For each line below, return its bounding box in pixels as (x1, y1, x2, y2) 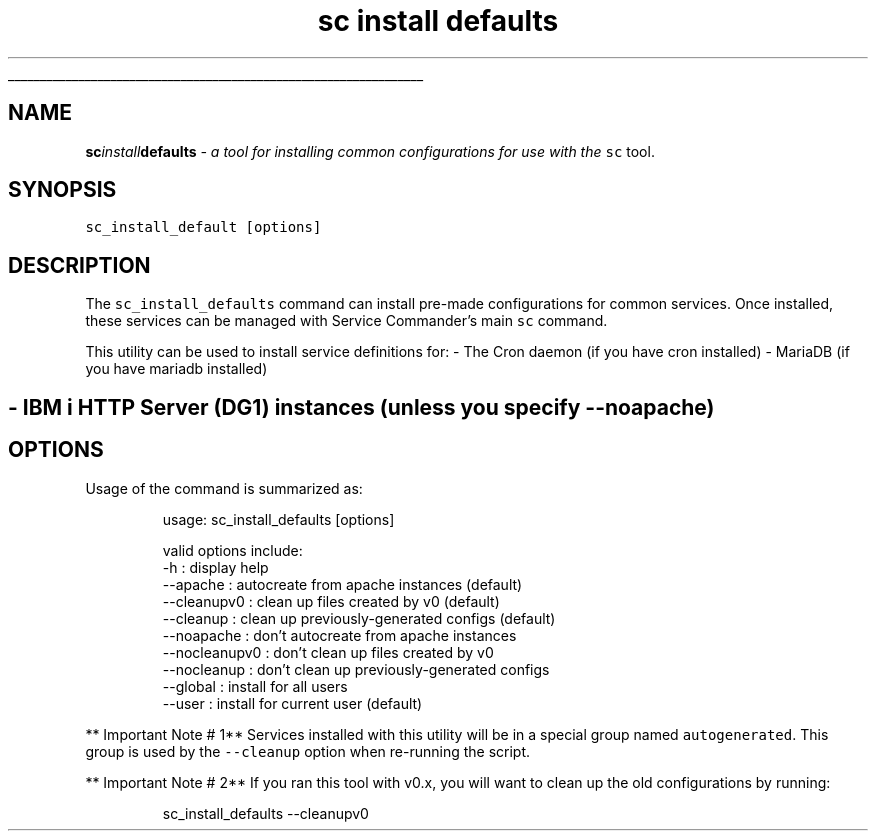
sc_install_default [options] (85, 219, 322, 236)
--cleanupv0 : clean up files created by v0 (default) (162, 592, 500, 610)
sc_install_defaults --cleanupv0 (162, 804, 369, 822)
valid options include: (162, 541, 303, 559)
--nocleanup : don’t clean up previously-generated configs (162, 660, 550, 678)
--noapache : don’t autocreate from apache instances (162, 626, 517, 644)
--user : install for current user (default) (162, 694, 423, 712)
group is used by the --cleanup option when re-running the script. (85, 742, 531, 760)
